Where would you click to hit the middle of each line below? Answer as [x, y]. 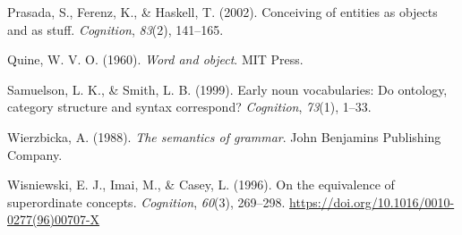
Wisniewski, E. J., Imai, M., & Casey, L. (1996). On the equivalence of [201, 185]
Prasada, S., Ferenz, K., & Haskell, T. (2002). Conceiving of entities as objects [222, 12]
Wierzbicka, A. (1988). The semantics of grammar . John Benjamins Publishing [224, 136]
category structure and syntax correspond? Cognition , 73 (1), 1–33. [189, 107]
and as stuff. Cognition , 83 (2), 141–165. [115, 29]
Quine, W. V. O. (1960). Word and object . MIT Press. [155, 59]
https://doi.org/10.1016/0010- [372, 201]
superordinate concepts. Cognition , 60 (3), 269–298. [146, 201]
